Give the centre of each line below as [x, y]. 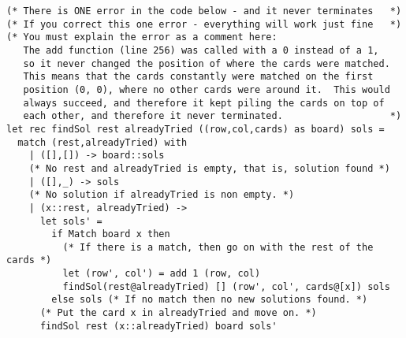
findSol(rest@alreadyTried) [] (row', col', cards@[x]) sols [226, 286]
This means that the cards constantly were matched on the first [198, 77]
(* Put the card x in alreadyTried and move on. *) [178, 313]
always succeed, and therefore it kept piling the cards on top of [204, 103]
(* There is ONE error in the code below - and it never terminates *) [204, 11]
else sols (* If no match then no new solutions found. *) [210, 300]
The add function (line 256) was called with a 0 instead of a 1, [201, 50]
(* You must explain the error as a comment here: [142, 37]
